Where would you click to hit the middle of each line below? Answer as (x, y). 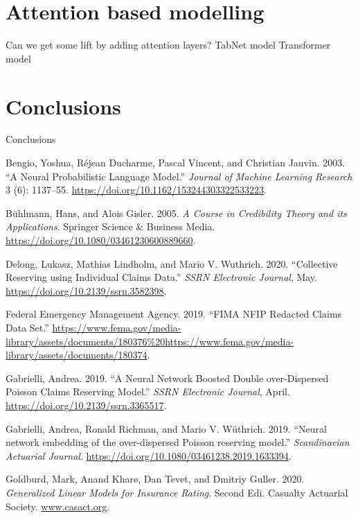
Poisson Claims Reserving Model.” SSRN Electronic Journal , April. (148, 391)
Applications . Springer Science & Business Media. (110, 226)
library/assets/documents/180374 (77, 355)
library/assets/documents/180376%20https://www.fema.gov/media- (150, 341)
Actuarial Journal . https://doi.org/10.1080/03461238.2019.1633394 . (149, 455)
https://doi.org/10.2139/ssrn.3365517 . (86, 405)
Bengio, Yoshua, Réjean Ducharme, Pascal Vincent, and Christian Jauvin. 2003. (176, 163)
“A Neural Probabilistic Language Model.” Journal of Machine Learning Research (179, 176)
